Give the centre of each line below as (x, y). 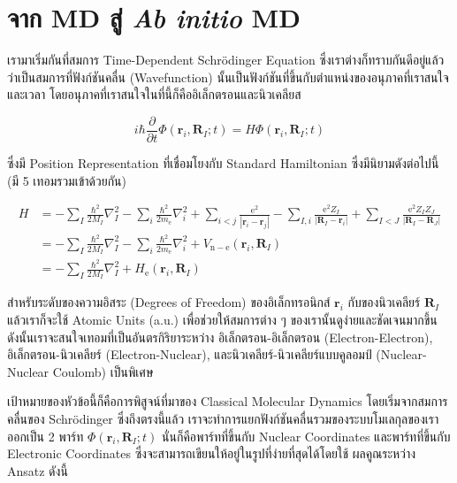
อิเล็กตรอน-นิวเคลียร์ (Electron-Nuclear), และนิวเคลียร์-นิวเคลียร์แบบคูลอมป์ (190, 354)
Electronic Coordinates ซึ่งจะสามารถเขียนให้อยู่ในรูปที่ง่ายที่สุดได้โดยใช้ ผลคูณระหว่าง (212, 453)
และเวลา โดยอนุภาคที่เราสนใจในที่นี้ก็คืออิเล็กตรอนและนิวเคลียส (154, 94)
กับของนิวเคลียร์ (384, 302)
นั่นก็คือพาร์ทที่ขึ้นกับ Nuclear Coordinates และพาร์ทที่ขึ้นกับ (306, 436)
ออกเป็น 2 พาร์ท (46, 436)
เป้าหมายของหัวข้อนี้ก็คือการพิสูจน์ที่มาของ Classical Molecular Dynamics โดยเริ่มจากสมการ (228, 401)
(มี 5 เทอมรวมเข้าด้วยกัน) (67, 180)
